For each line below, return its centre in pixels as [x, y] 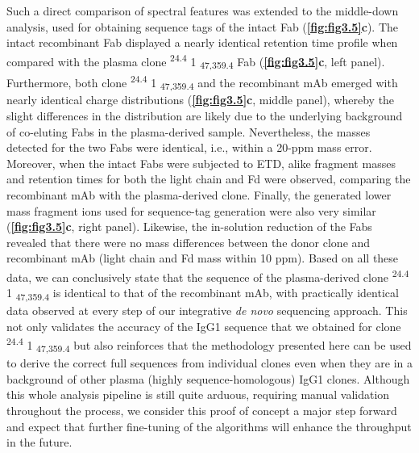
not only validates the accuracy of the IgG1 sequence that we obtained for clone [204, 326]
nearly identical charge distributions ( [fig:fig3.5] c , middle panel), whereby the [201, 100]
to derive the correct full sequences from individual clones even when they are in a [210, 363]
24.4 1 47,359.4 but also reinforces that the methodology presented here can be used [209, 345]
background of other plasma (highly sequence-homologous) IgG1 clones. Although [208, 378]
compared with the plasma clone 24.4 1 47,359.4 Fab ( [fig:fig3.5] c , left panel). [196, 61]
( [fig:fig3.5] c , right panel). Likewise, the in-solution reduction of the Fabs [189, 226]
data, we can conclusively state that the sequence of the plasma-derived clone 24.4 [208, 275]
